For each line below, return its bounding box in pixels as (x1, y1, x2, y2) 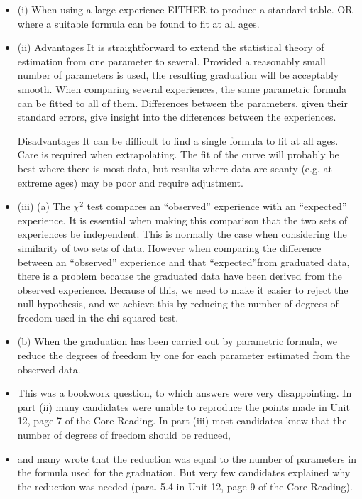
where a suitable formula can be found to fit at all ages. (17, 16, 260, 31)
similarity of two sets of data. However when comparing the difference (17, 240, 322, 255)
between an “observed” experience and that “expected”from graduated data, (17, 254, 350, 269)
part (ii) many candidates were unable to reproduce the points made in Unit (17, 399, 350, 414)
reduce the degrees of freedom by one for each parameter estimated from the (17, 348, 350, 363)
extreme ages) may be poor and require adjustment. (17, 175, 243, 190)
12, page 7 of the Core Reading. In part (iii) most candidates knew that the (17, 413, 347, 428)
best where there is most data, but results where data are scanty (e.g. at (17, 160, 332, 175)
